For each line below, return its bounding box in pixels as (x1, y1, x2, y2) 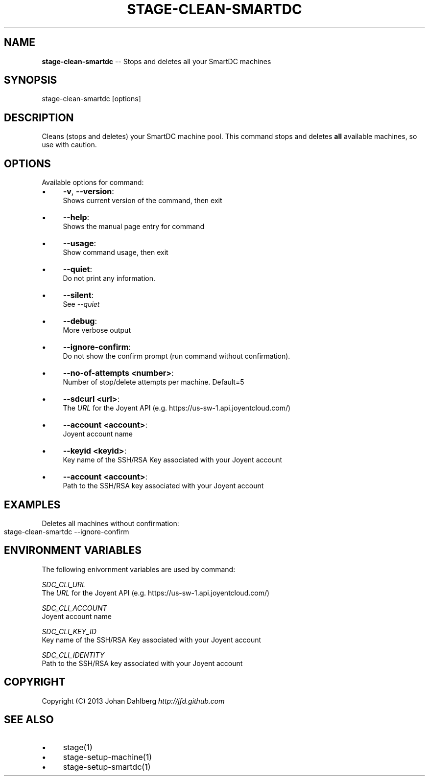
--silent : (63, 290, 94, 300)
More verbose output (63, 326, 131, 335)
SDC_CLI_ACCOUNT (42, 603, 107, 612)
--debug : (63, 316, 97, 326)
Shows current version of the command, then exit (63, 196, 222, 205)
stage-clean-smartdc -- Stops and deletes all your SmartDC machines (42, 57, 271, 66)
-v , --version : (63, 186, 114, 197)
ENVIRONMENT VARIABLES (4, 544, 142, 557)
